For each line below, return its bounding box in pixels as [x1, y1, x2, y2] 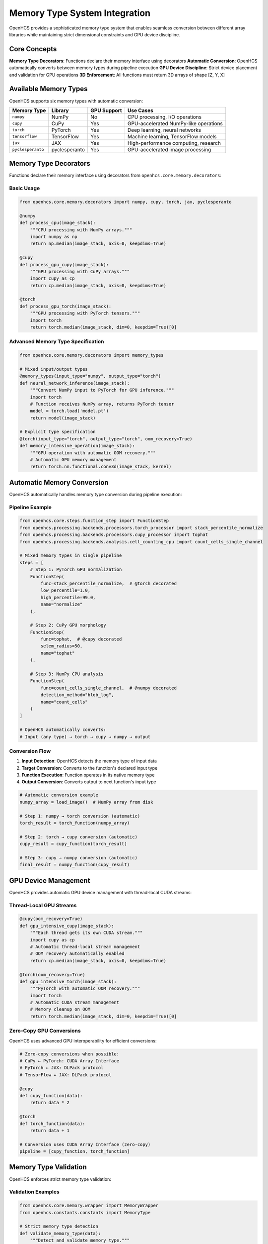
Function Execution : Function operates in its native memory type [21, 772, 155, 778]
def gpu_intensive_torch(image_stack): [19, 978, 117, 984]
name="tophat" [40, 650, 75, 656]
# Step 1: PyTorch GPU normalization [30, 567, 122, 572]
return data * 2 [30, 1100, 69, 1106]
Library [51, 107, 69, 114]
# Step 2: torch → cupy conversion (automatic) [19, 834, 137, 839]
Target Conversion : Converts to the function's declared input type [21, 765, 158, 771]
